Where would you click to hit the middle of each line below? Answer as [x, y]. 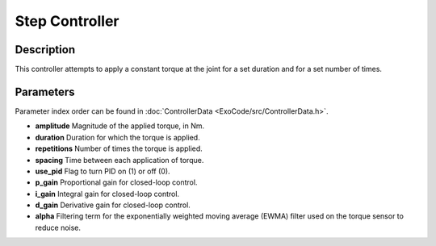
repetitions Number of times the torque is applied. [119, 148]
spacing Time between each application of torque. [119, 160]
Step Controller [67, 21]
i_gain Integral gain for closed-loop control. [107, 194]
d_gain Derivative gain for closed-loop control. [113, 205]
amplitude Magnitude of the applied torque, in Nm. [120, 126]
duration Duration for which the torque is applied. [118, 137]
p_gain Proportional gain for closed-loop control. [116, 182]
